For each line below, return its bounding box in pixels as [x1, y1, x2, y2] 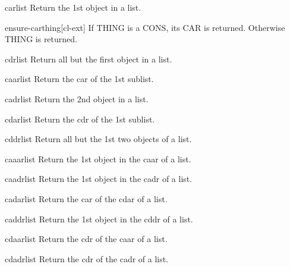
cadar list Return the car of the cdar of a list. [5, 192, 168, 205]
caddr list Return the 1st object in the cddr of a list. [5, 212, 193, 225]
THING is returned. [5, 33, 77, 45]
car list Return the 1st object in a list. [5, 1, 141, 13]
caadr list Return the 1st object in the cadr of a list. [5, 172, 193, 185]
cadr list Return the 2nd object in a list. [5, 92, 149, 105]
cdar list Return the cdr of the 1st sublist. [5, 112, 155, 125]
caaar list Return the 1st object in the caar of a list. [5, 152, 191, 165]
